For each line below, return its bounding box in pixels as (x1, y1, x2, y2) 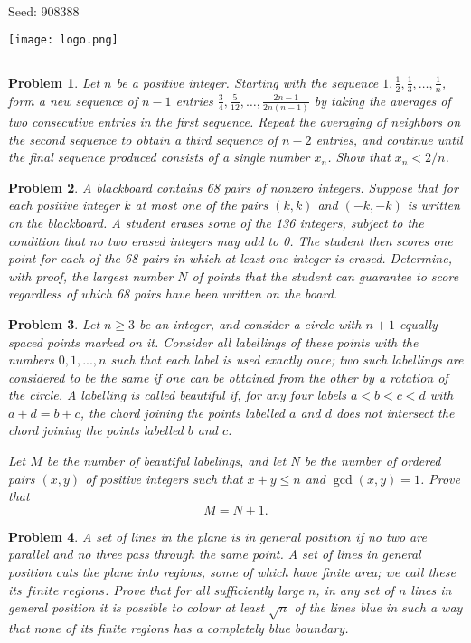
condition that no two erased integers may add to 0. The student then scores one (8, 231, 453, 250)
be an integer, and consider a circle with (139, 314, 362, 333)
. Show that (327, 147, 391, 166)
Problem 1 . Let (8, 72, 100, 91)
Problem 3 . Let (8, 314, 100, 333)
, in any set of (316, 580, 394, 599)
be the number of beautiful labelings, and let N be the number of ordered (46, 451, 441, 470)
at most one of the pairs (135, 195, 268, 214)
